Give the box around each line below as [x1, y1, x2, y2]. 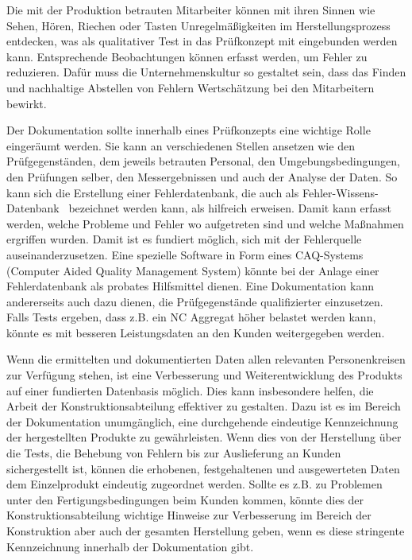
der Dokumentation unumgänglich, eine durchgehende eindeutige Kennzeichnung [6, 413, 399, 430]
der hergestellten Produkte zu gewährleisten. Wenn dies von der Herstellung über [6, 429, 402, 445]
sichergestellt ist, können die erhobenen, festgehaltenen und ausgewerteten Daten [6, 460, 400, 476]
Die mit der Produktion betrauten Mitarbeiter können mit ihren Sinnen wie [6, 2, 375, 17]
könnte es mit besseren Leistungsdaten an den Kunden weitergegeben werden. [6, 324, 385, 340]
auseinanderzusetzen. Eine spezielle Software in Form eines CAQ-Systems [6, 246, 364, 262]
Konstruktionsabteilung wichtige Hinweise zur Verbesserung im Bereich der [6, 507, 372, 523]
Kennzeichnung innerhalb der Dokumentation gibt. [6, 538, 254, 554]
